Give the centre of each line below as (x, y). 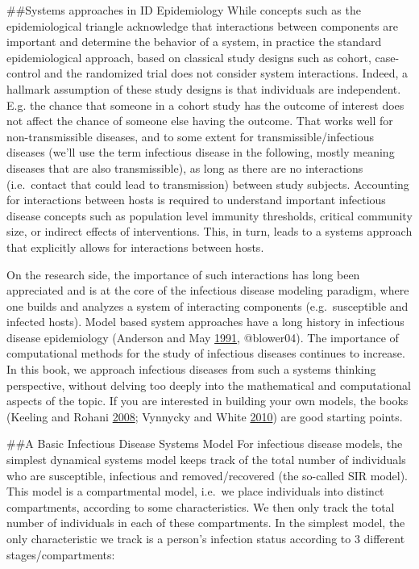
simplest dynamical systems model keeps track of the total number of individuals (206, 460)
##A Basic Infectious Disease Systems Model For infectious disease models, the (205, 443)
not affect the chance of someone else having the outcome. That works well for (200, 121)
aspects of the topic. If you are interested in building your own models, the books (207, 401)
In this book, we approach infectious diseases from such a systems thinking (191, 369)
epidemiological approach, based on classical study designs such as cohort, (189, 57)
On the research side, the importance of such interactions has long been (183, 274)
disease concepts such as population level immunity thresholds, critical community (209, 215)
